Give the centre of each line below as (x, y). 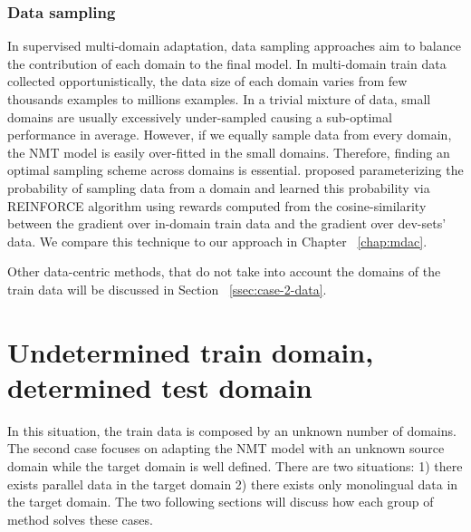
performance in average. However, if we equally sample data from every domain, (230, 135)
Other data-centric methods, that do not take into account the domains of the (224, 271)
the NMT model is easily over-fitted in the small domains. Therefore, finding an (229, 152)
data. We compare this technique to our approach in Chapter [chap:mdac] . (217, 241)
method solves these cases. (80, 519)
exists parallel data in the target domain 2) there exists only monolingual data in (233, 484)
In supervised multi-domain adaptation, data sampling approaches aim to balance (234, 46)
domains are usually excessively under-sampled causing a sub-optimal (200, 116)
